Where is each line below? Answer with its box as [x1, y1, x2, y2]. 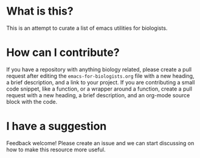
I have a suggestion [6, 120, 107, 133]
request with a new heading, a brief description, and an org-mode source [6, 91, 190, 98]
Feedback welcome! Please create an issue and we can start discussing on [6, 139, 195, 146]
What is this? [6, 4, 74, 18]
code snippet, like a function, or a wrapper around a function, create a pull [6, 85, 193, 92]
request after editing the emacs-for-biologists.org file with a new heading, [6, 72, 195, 80]
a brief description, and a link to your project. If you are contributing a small [6, 78, 195, 86]
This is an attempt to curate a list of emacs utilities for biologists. [6, 24, 168, 32]
